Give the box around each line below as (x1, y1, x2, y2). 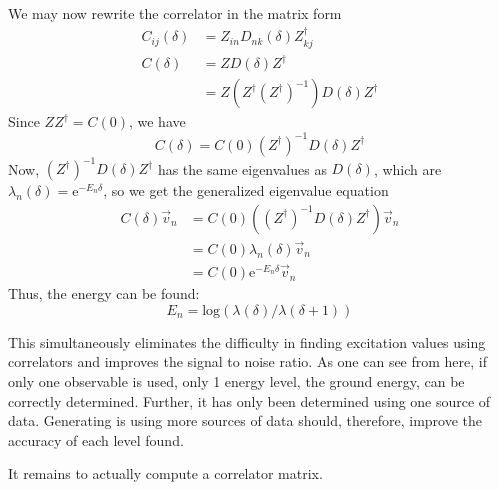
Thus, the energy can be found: (8, 283, 200, 304)
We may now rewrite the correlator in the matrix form (8, 3, 342, 23)
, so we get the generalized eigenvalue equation (103, 180, 389, 201)
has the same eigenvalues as (157, 158, 327, 179)
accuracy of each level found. (8, 429, 184, 450)
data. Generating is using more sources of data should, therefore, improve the (8, 410, 482, 431)
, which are (373, 158, 442, 179)
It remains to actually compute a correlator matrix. (8, 463, 323, 484)
